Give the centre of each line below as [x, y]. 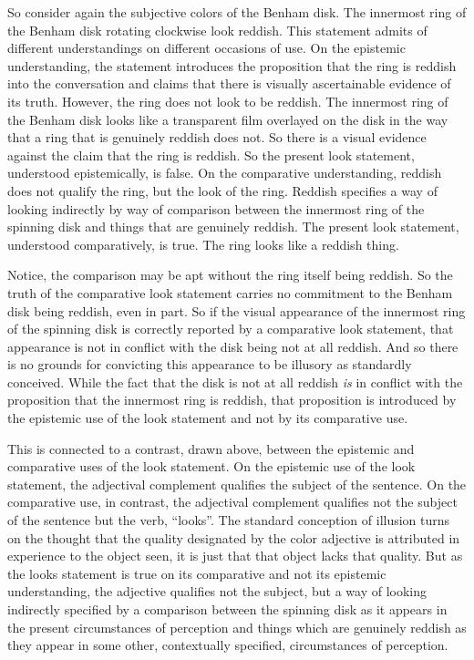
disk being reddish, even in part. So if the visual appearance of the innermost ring [237, 310]
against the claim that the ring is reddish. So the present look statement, [211, 155]
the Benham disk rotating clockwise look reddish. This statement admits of [217, 30]
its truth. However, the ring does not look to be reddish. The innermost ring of [228, 101]
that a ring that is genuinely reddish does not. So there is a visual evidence [217, 137]
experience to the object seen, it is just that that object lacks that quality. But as [235, 556]
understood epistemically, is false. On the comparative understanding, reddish [225, 173]
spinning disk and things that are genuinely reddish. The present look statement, [233, 227]
